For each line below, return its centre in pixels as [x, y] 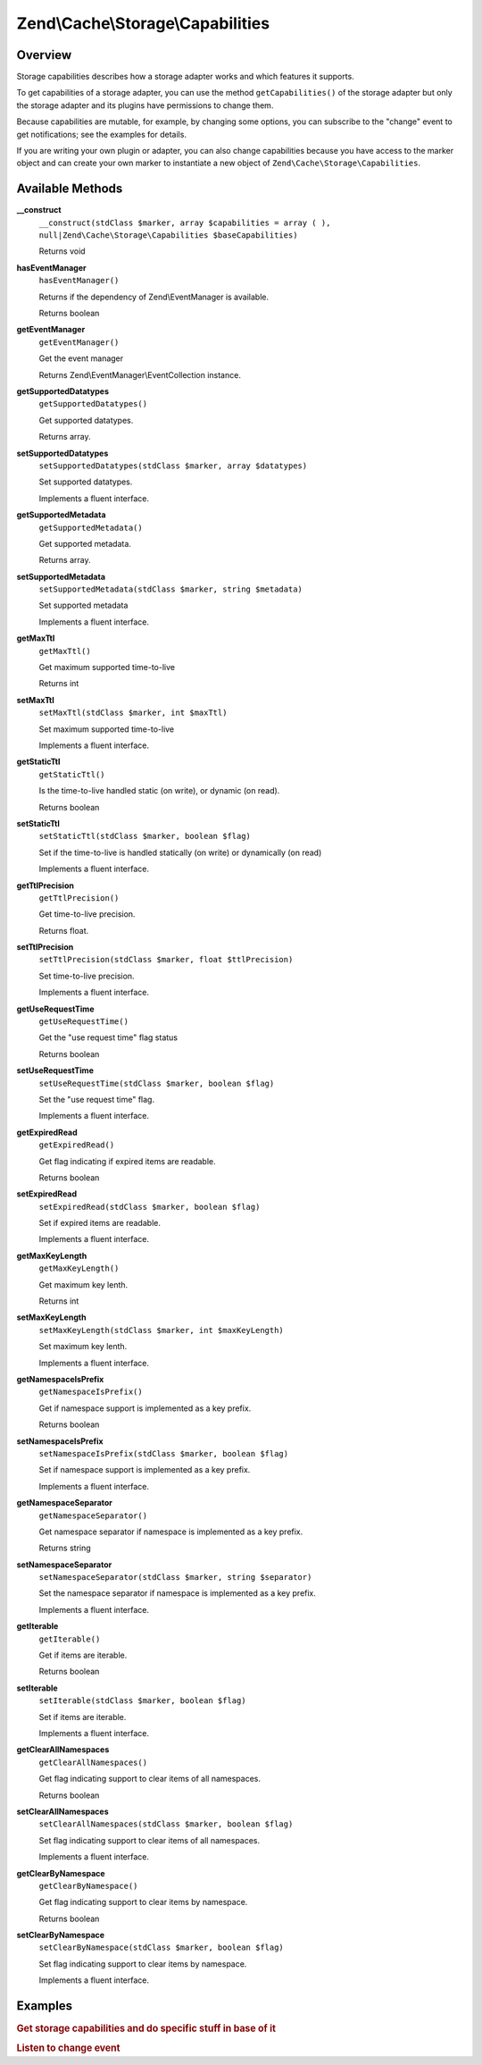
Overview [44, 55]
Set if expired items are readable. [100, 1223]
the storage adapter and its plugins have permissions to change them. [145, 105]
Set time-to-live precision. [87, 976]
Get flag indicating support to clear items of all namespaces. [150, 1779]
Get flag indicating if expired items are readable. [127, 1161]
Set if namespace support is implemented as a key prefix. [145, 1470]
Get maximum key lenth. [83, 1284]
